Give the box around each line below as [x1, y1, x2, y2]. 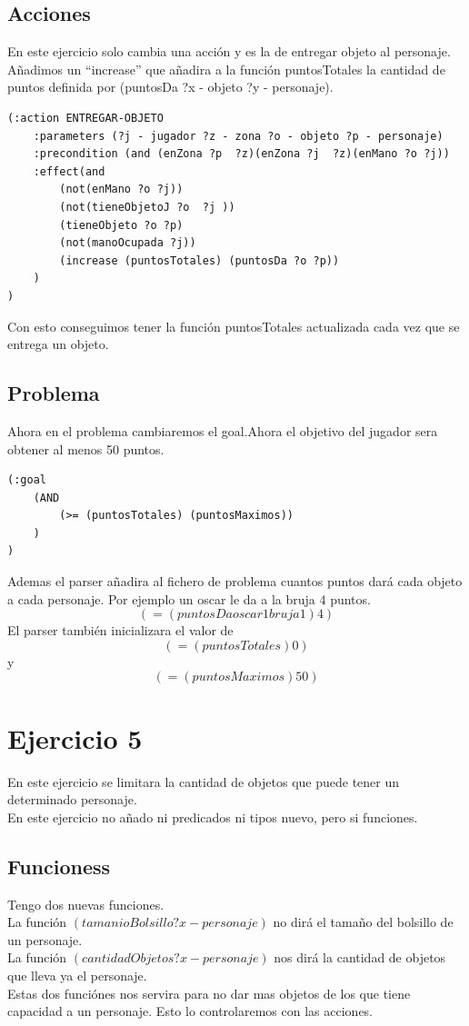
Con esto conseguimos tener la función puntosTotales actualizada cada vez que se [7, 316, 460, 335]
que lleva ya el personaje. [7, 965, 147, 984]
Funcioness [7, 852, 111, 880]
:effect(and [33, 164, 105, 178]
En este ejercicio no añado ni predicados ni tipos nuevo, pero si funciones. [7, 807, 418, 826]
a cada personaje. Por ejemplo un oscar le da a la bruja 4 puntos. [7, 589, 371, 608]
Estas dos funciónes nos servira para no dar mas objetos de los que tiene [7, 983, 411, 1002]
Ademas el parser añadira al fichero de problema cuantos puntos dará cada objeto [7, 572, 463, 591]
